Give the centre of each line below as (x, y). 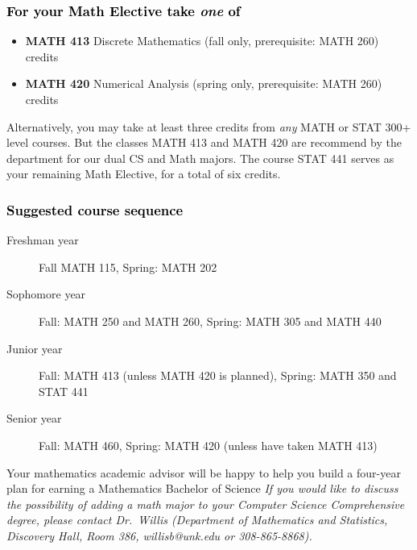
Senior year (34, 418)
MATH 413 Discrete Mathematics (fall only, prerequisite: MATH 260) (202, 41)
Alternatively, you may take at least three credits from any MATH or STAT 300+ (209, 126)
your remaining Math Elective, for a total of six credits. (144, 174)
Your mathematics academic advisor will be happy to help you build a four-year (204, 472)
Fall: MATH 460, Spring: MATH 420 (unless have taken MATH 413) (208, 445)
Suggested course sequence (95, 209)
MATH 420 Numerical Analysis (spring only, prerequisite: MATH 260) (204, 83)
